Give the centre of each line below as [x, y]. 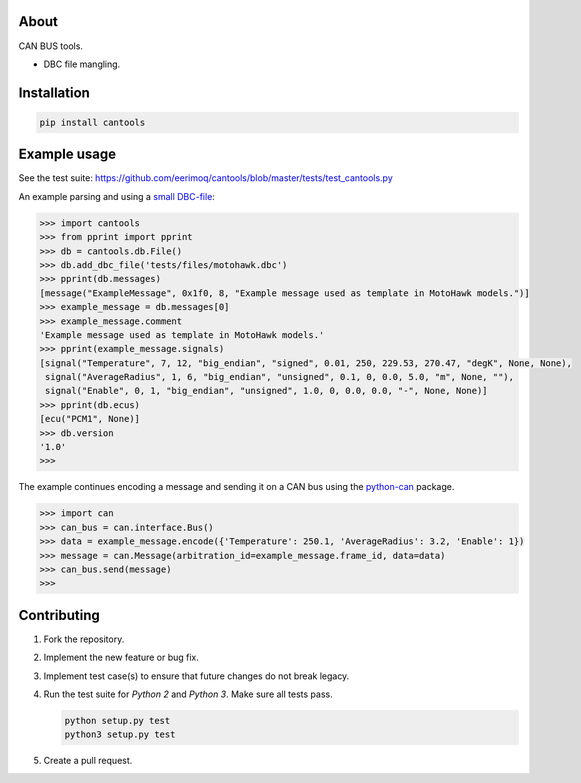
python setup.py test [117, 720]
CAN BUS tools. [51, 46]
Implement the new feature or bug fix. [121, 657]
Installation [54, 92]
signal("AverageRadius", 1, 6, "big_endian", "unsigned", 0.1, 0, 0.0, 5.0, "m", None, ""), [280, 377]
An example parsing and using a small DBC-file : [116, 196]
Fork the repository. [84, 639]
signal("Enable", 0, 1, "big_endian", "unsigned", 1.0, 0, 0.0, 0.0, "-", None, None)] [267, 391]
